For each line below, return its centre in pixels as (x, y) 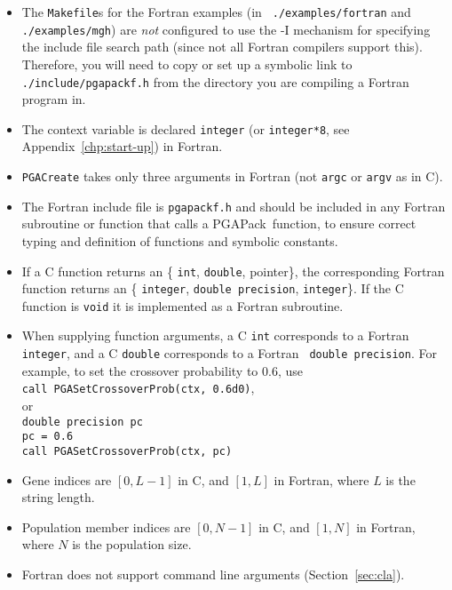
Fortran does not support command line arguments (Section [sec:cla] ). (213, 574)
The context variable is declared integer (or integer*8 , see (186, 128)
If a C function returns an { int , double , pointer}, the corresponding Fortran (233, 271)
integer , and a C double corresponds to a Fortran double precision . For (229, 353)
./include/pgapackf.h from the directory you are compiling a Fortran (215, 81)
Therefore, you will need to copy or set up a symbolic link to (187, 64)
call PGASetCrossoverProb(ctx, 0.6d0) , (138, 388)
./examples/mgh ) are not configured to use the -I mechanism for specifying (226, 29)
